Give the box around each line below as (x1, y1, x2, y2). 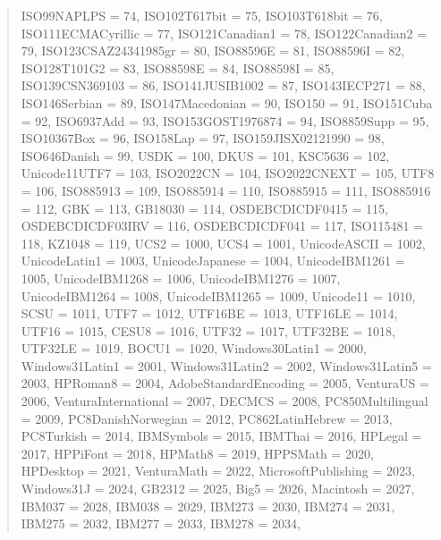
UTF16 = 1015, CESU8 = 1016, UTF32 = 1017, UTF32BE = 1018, (21, 321, 395, 340)
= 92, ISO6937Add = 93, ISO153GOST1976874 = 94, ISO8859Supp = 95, (21, 111, 429, 130)
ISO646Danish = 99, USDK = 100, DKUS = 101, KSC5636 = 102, (21, 146, 390, 165)
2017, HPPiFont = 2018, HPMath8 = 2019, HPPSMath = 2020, (21, 443, 374, 462)
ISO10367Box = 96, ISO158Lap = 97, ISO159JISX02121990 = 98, (21, 129, 385, 148)
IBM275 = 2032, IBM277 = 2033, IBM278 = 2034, (21, 514, 301, 533)
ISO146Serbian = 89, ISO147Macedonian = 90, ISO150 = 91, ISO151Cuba (21, 93, 433, 112)
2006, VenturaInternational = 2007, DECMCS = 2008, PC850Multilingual (21, 392, 428, 410)
